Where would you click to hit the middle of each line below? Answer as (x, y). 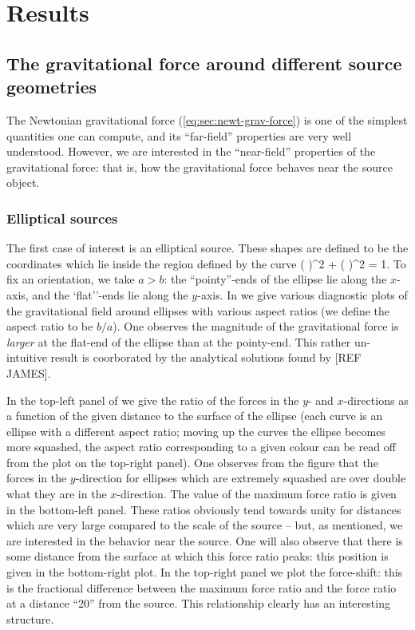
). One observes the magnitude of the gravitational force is (256, 326)
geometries (52, 87)
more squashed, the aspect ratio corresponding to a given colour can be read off (201, 447)
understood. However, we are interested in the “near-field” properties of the (191, 151)
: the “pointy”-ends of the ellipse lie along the (275, 279)
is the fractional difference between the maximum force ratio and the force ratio (202, 587)
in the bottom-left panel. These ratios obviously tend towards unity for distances (204, 509)
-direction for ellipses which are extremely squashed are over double (241, 478)
